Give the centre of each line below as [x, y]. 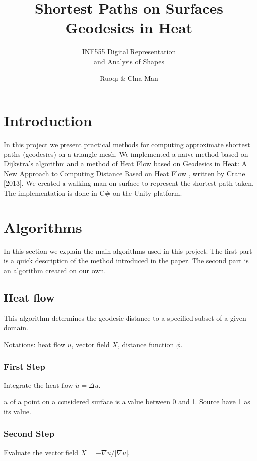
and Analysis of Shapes [129, 61]
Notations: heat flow [35, 344]
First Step [25, 366]
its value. [18, 411]
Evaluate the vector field [41, 452]
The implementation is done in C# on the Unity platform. [93, 193]
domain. [16, 328]
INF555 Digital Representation [129, 51]
